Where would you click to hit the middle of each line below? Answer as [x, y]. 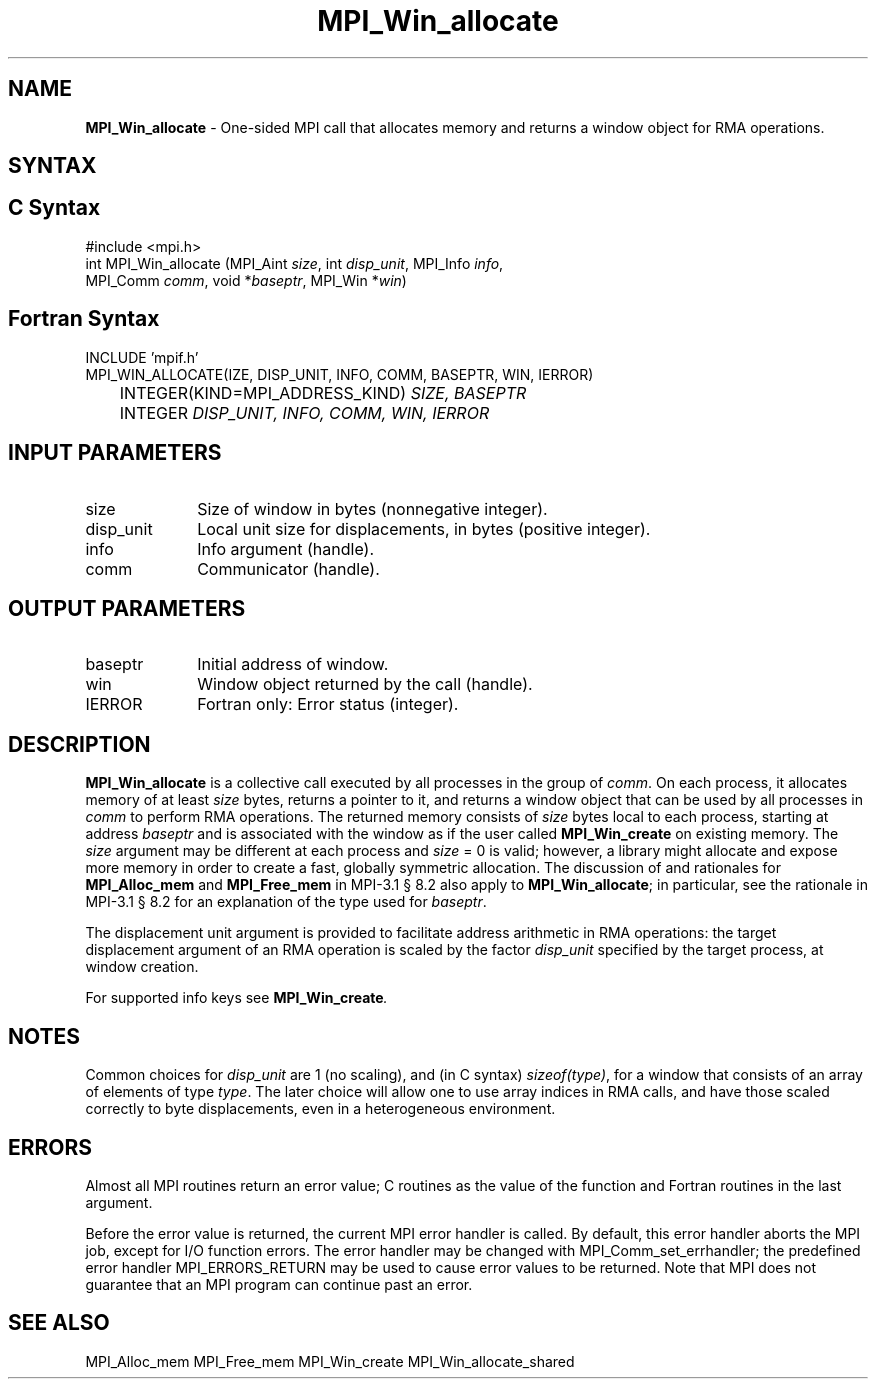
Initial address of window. [293, 664]
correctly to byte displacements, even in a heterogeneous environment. [320, 1109]
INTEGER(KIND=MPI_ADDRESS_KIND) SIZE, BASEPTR [323, 392]
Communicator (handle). [288, 568]
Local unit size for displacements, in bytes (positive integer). [424, 528]
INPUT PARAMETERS [115, 453]
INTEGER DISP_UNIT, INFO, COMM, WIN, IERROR [304, 412]
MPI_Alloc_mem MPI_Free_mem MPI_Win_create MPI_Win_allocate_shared [330, 1361]
